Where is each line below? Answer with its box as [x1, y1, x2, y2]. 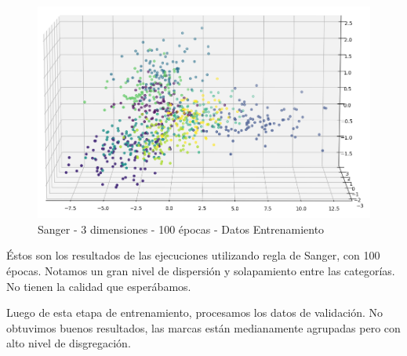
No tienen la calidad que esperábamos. [6, 278, 191, 294]
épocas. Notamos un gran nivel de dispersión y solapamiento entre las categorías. [6, 263, 395, 279]
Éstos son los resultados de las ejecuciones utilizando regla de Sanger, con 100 [6, 247, 380, 263]
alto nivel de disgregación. [6, 335, 131, 351]
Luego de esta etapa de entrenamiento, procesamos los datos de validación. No [6, 304, 383, 321]
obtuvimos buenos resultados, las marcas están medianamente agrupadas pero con [6, 319, 401, 336]
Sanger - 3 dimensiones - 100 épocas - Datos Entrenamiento [38, 220, 325, 237]
